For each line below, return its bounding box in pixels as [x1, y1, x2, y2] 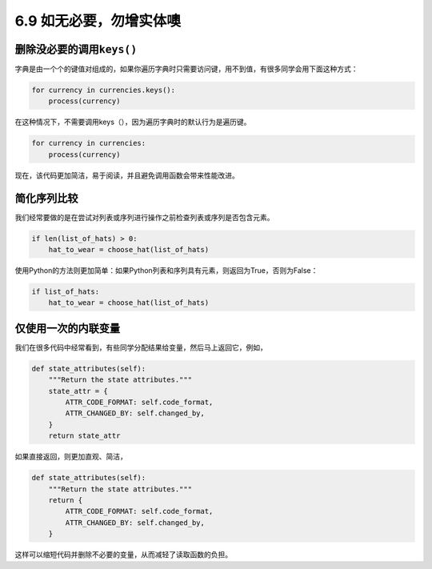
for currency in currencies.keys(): [31, 86, 176, 95]
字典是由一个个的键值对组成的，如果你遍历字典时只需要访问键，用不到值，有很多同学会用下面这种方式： [14, 64, 358, 74]
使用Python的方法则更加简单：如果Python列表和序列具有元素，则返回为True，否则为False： [14, 266, 318, 275]
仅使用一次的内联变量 [14, 321, 120, 335]
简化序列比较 [14, 191, 78, 205]
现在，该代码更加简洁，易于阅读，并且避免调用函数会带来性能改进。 [14, 170, 239, 180]
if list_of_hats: [31, 287, 100, 296]
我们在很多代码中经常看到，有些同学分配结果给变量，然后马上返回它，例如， [14, 343, 267, 352]
